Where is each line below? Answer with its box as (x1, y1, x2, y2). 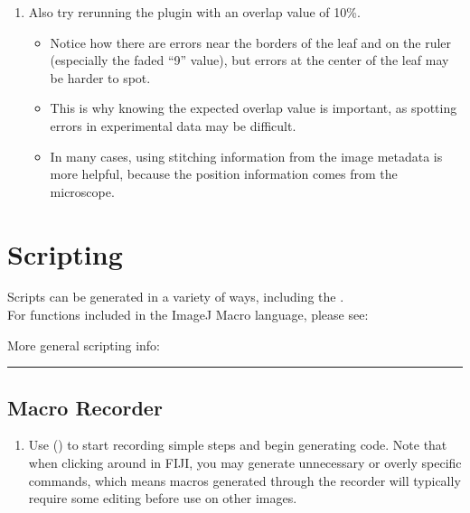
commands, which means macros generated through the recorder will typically (28, 471, 461, 490)
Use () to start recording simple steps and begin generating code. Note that (28, 435, 447, 454)
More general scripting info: (7, 335, 160, 354)
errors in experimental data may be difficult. (50, 116, 296, 135)
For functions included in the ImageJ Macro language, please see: (7, 305, 369, 324)
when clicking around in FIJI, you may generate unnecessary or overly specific (28, 453, 462, 472)
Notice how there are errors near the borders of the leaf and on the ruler (50, 33, 452, 51)
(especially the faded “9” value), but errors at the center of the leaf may (50, 51, 449, 70)
